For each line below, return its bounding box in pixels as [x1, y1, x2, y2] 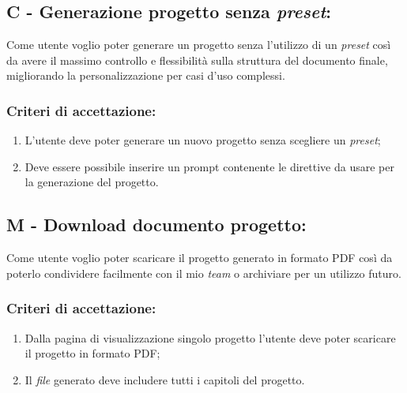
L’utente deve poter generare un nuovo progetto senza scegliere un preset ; [24, 132, 381, 148]
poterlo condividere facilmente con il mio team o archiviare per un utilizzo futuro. [6, 264, 401, 281]
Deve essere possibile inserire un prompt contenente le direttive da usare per [24, 158, 394, 174]
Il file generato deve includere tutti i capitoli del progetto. [24, 371, 305, 387]
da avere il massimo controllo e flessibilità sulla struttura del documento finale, [6, 51, 388, 68]
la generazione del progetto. [24, 174, 159, 190]
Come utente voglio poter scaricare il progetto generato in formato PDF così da [6, 249, 393, 266]
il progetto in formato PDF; [24, 345, 160, 361]
